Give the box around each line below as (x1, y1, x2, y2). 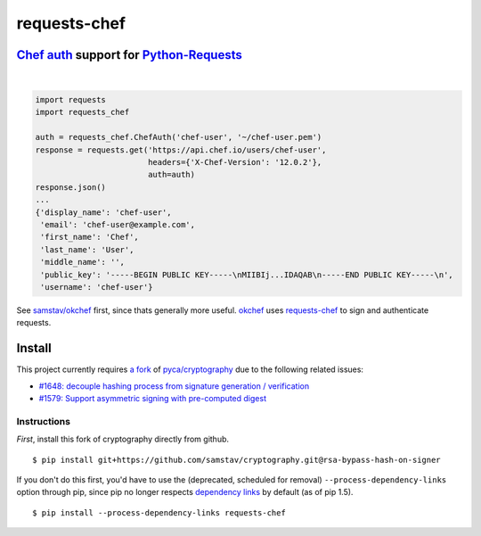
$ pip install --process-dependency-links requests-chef (32, 507, 287, 517)
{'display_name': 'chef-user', (35, 207, 173, 218)
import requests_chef (35, 107, 130, 118)
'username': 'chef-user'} (40, 282, 153, 292)
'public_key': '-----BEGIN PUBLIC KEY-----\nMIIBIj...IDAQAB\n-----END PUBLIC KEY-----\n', (40, 269, 453, 280)
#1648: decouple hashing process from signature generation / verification (38, 380, 310, 392)
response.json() (35, 182, 107, 192)
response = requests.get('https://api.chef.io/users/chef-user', (35, 144, 327, 155)
